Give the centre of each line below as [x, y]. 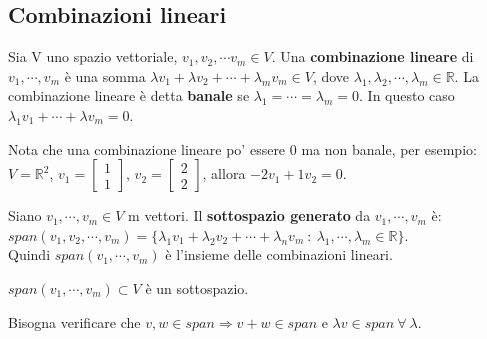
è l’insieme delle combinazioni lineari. [279, 254]
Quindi [29, 254]
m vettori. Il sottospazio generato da [249, 215]
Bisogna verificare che [74, 321]
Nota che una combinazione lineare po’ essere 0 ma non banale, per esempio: [242, 148]
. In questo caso [407, 95]
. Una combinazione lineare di [372, 56]
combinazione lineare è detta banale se [129, 95]
